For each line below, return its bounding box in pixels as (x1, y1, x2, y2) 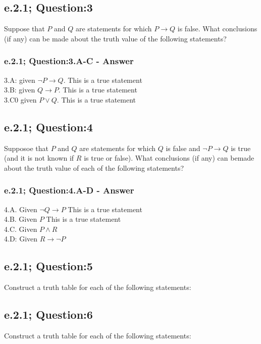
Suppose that (4, 23, 45, 34)
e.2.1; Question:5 (4, 258, 93, 274)
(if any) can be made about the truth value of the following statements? (4, 33, 227, 43)
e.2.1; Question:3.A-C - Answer (4, 55, 134, 67)
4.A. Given (4, 204, 37, 214)
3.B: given (4, 84, 35, 95)
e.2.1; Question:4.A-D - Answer (4, 184, 134, 196)
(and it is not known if (4, 153, 74, 163)
